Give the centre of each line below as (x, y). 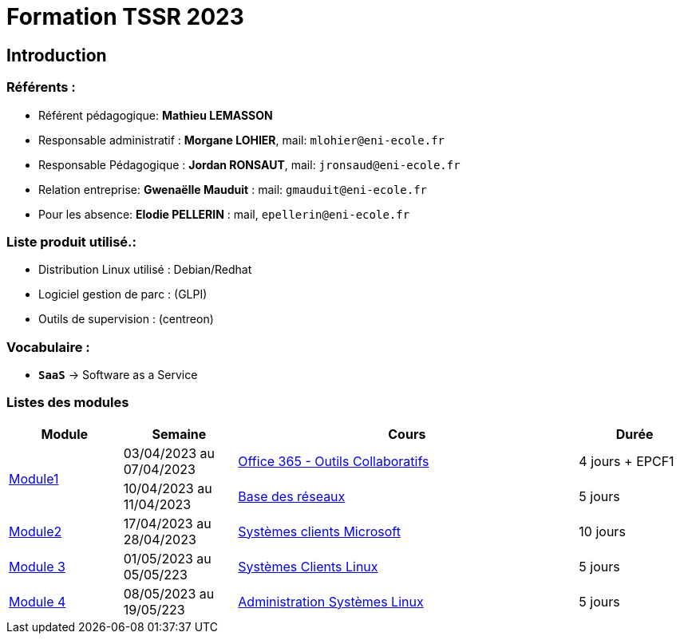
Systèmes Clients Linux (308, 566)
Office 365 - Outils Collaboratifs (334, 461)
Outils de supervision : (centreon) (126, 319)
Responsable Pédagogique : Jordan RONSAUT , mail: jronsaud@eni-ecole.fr (249, 164)
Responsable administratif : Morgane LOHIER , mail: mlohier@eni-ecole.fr (241, 140)
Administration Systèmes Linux (331, 601)
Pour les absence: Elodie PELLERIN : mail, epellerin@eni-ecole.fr (224, 214)
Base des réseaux (292, 496)
